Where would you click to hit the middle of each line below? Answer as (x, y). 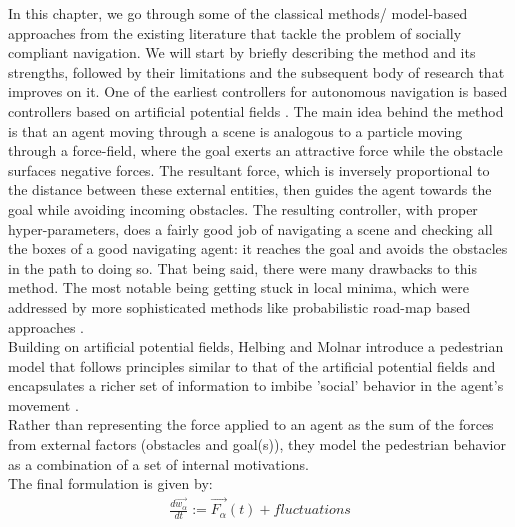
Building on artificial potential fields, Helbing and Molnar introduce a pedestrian (256, 346)
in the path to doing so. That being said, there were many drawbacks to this (243, 267)
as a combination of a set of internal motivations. (158, 463)
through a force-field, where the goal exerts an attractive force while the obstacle (255, 150)
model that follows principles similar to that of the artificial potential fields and (252, 365)
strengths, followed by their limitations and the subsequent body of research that (256, 71)
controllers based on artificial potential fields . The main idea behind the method (256, 110)
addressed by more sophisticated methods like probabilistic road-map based (239, 306)
